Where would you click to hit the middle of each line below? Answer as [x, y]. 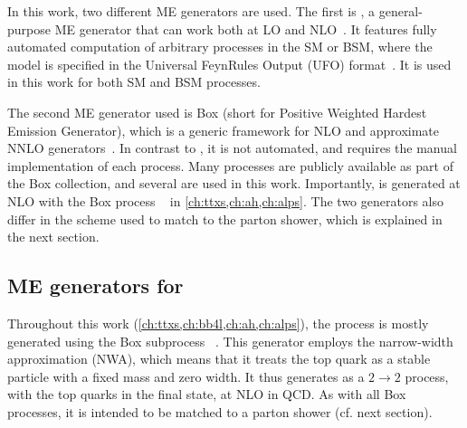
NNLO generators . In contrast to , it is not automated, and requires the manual [232, 148]
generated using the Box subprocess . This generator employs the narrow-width [230, 341]
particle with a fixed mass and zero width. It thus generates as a [186, 376]
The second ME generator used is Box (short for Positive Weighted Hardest [217, 112]
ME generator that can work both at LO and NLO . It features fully [246, 29]
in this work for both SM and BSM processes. [134, 82]
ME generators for [95, 285]
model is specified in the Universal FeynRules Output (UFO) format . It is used [229, 64]
